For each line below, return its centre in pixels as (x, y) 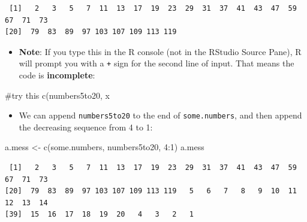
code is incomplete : (57, 75)
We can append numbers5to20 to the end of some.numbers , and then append (160, 115)
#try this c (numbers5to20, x (57, 95)
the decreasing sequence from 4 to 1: (86, 127)
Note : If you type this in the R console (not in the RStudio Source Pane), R (160, 51)
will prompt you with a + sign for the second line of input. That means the (156, 63)
